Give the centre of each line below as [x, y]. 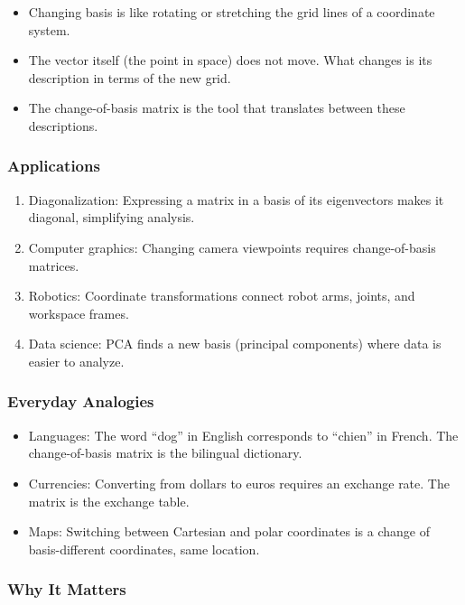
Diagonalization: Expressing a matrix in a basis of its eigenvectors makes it [236, 199]
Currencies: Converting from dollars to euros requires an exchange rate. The [239, 483]
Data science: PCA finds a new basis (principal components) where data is [235, 344]
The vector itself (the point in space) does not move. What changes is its [230, 60]
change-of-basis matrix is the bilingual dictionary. [165, 453]
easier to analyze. [76, 361]
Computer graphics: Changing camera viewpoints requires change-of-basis [232, 247]
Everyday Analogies [81, 401]
